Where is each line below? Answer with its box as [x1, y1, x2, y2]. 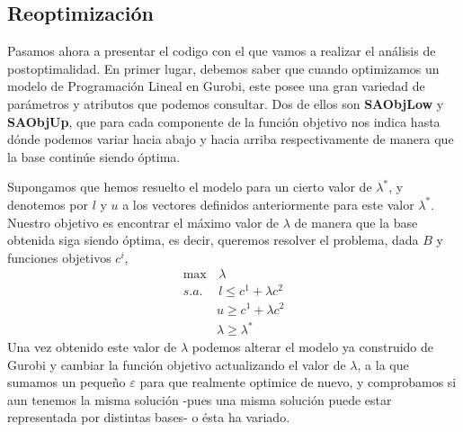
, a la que [357, 355, 409, 373]
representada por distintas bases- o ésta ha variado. [7, 408, 290, 427]
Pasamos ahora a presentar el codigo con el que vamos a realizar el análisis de [7, 41, 436, 60]
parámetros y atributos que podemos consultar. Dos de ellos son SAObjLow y [7, 94, 444, 112]
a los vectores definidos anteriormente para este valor [122, 194, 414, 213]
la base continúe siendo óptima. [7, 147, 181, 166]
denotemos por [7, 194, 88, 213]
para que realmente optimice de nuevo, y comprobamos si [139, 373, 457, 391]
